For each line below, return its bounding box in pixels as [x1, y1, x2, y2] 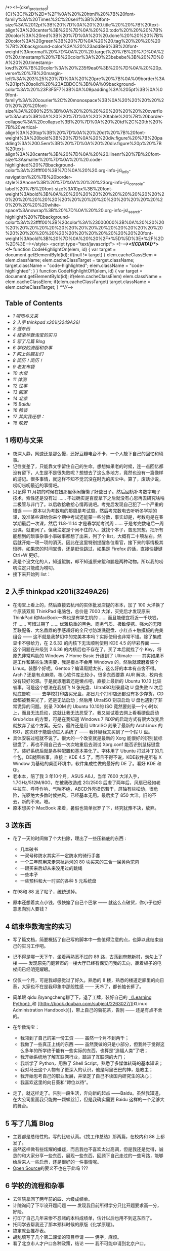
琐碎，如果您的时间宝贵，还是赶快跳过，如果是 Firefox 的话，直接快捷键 [12, 546, 163, 552]
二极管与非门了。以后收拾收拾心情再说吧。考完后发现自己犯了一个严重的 [12, 501, 163, 507]
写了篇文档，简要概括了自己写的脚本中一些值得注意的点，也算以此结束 [12, 936, 159, 943]
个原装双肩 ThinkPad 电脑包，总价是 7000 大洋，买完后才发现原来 [12, 608, 150, 614]
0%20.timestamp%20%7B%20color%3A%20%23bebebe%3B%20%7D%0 [5, 54, 164, 60]
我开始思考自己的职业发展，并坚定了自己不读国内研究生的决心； [20, 1073, 153, 1079]
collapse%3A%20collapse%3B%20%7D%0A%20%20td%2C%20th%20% [5, 119, 163, 125]
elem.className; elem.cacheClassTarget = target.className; [5, 257, 135, 263]
